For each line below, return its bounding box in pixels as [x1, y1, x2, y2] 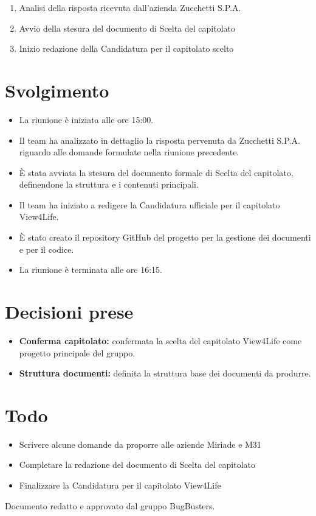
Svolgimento [5, 77, 109, 102]
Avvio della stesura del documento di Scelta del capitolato [19, 21, 236, 34]
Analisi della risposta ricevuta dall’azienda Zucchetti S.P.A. [19, 1, 241, 13]
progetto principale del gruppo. [19, 346, 136, 359]
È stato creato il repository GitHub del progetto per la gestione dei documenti [19, 231, 311, 244]
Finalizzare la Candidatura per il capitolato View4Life [19, 479, 221, 492]
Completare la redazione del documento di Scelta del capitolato [19, 458, 255, 471]
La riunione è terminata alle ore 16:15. [19, 263, 162, 276]
